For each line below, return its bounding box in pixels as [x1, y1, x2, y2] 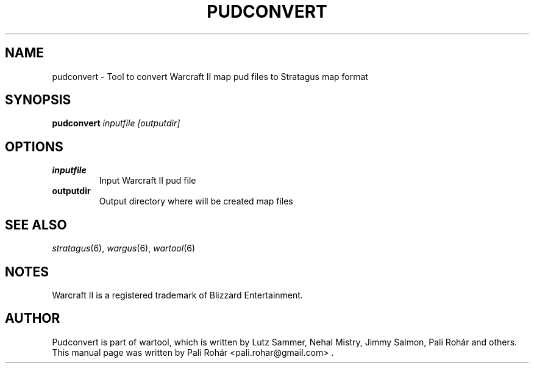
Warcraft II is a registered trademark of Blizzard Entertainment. [52, 289, 303, 300]
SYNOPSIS [5, 92, 71, 108]
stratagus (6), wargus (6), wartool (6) [52, 243, 196, 254]
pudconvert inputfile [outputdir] [52, 118, 180, 129]
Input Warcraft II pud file [99, 175, 196, 186]
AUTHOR [5, 311, 60, 327]
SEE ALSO [5, 217, 67, 233]
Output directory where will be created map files [99, 196, 293, 207]
